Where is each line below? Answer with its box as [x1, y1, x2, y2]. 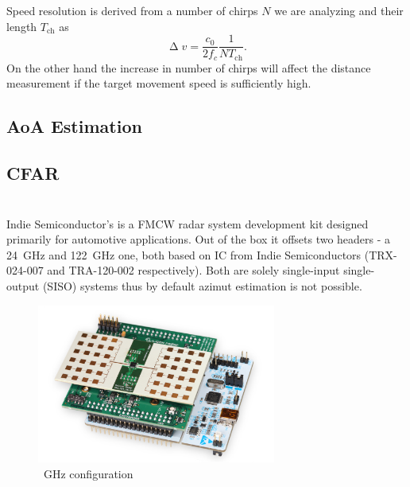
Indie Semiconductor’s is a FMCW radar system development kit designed [6, 215, 369, 232]
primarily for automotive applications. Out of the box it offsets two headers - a [6, 231, 391, 247]
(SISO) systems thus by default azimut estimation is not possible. [42, 278, 362, 294]
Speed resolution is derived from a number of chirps [6, 2, 258, 18]
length [6, 18, 37, 34]
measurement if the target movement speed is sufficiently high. [6, 75, 311, 92]
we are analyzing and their [274, 2, 404, 18]
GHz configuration [43, 465, 133, 481]
